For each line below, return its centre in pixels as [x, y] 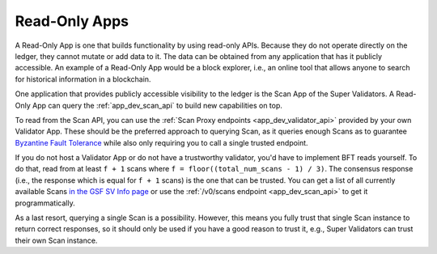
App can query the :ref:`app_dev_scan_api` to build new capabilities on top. [158, 105]
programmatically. [45, 203]
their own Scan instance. [56, 240]
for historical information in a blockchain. [83, 79]
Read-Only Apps [72, 21]
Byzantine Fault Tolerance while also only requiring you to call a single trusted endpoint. [161, 142]
